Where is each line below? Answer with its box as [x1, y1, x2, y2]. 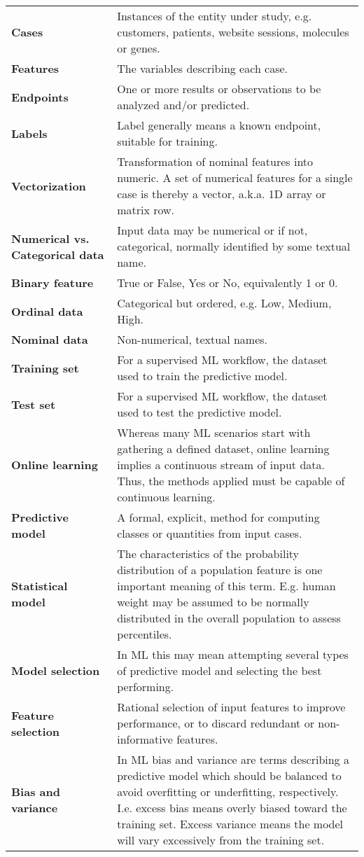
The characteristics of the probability [117, 545, 300, 562]
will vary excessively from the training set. [117, 832, 325, 848]
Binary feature [11, 274, 94, 291]
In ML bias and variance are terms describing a [117, 751, 349, 767]
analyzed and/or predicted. [117, 97, 250, 113]
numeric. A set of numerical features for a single [117, 169, 353, 186]
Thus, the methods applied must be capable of [117, 473, 345, 489]
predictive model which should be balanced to [117, 767, 342, 783]
